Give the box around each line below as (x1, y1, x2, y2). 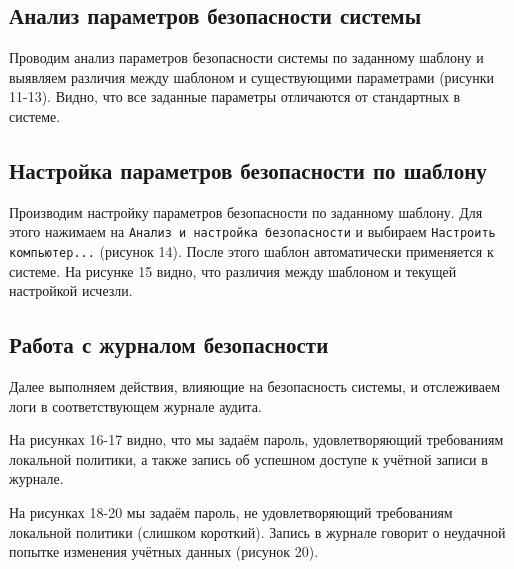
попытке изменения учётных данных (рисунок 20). (9, 541, 319, 562)
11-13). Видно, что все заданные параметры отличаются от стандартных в (9, 86, 461, 107)
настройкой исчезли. (9, 280, 133, 301)
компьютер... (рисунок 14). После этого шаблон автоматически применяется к (9, 241, 494, 262)
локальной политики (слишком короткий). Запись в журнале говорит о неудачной (9, 521, 506, 542)
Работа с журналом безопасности (9, 329, 329, 360)
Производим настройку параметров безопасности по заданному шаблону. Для (9, 201, 483, 222)
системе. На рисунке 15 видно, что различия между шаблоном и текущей (9, 260, 457, 281)
